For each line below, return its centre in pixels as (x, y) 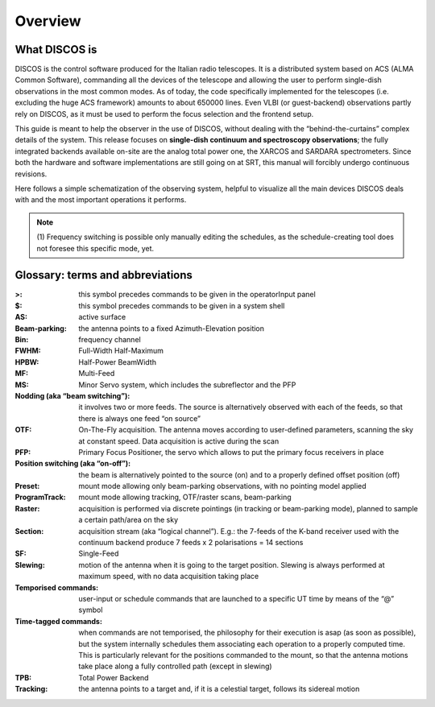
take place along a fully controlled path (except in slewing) (176, 666)
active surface (102, 317)
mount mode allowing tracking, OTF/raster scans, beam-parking (185, 497)
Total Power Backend (114, 677)
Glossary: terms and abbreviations (104, 275)
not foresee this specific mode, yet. (95, 248)
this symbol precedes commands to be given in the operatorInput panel (197, 295)
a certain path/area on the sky (128, 520)
